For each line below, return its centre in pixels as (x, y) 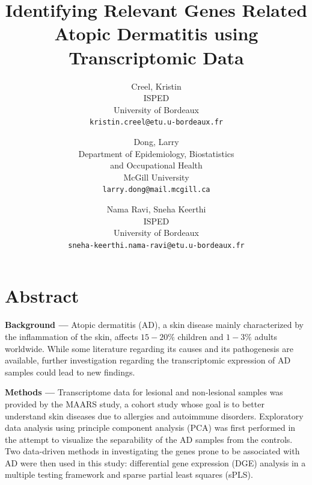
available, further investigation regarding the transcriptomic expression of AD (148, 360)
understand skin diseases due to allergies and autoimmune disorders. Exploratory (154, 415)
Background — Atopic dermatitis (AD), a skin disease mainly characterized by (154, 325)
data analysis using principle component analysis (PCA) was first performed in (150, 428)
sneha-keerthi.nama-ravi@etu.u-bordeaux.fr (156, 245)
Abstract (42, 296)
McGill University (156, 177)
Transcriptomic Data (156, 57)
